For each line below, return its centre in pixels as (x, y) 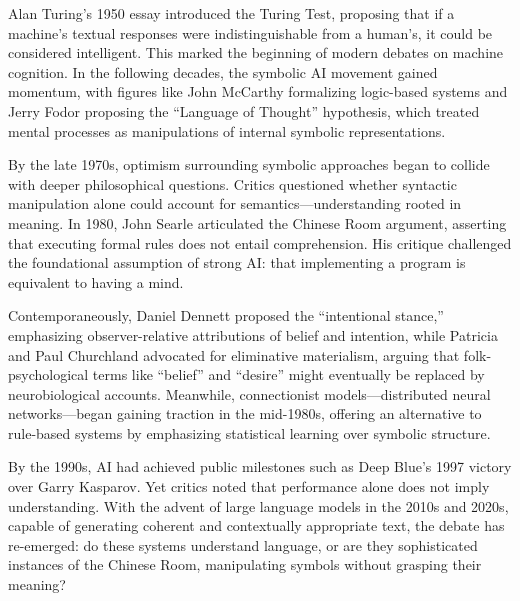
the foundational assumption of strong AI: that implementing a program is (237, 262)
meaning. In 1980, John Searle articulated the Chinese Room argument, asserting (257, 222)
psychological (48, 374)
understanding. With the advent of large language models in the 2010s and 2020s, (258, 505)
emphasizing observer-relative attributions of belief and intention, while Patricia (253, 334)
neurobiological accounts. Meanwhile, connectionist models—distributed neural (249, 393)
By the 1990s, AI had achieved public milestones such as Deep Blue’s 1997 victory (260, 466)
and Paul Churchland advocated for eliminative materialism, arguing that (234, 354)
